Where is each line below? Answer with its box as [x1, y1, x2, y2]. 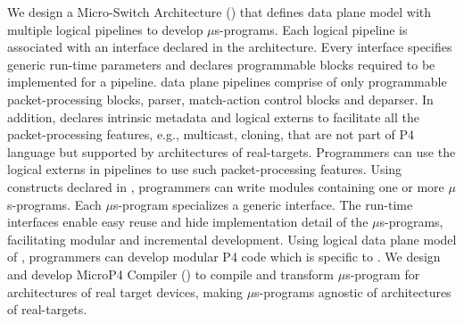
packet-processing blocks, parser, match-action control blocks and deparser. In [7, 89, 434, 108]
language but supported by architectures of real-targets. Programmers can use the [7, 142, 456, 161]
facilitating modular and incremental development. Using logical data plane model [7, 229, 457, 248]
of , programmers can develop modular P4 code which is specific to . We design [7, 247, 441, 266]
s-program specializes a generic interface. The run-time [112, 195, 413, 213]
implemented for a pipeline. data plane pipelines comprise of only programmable [7, 72, 447, 91]
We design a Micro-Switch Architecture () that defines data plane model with [7, 3, 432, 21]
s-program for [345, 264, 420, 283]
